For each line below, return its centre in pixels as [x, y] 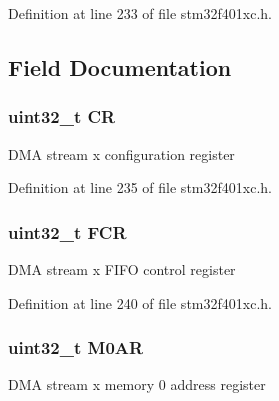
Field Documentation [120, 66]
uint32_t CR [62, 116]
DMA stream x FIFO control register [122, 269]
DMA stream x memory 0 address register [137, 384]
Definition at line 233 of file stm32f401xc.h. [140, 13]
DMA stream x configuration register [121, 153]
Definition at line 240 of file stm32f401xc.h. [140, 302]
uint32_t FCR [67, 231]
